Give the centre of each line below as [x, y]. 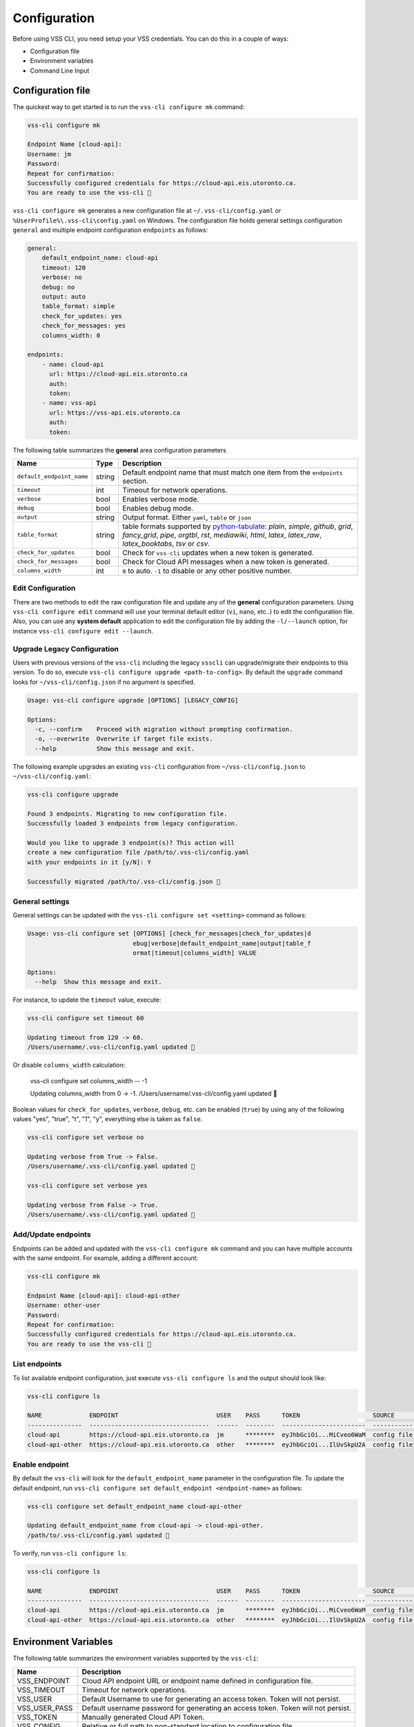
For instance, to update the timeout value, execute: [87, 1000]
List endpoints [37, 1364]
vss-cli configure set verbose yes [87, 1185]
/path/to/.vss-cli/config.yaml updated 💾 [98, 1535]
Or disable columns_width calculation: [69, 1065]
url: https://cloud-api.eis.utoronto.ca [118, 374]
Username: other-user [64, 1305]
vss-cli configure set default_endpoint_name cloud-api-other [135, 1506]
